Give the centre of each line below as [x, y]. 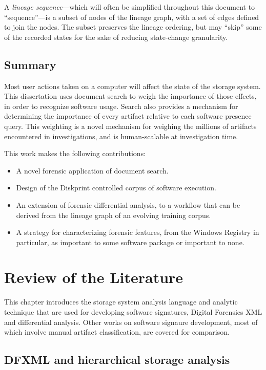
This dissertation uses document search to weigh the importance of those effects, [130, 96]
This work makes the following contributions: [75, 153]
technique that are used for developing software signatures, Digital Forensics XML [133, 312]
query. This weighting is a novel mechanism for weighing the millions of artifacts [130, 126]
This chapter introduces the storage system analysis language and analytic [121, 302]
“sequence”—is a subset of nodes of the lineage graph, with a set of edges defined [132, 17]
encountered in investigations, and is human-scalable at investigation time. [121, 136]
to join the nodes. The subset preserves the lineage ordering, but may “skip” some [133, 27]
